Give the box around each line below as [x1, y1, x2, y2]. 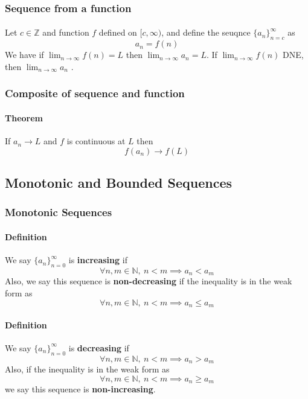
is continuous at [66, 135, 126, 147]
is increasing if [68, 254, 127, 266]
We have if [5, 48, 44, 61]
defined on [98, 26, 137, 39]
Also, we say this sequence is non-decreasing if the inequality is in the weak [5, 275, 292, 287]
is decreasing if [68, 341, 129, 354]
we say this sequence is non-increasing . [5, 383, 156, 395]
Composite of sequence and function [5, 86, 185, 101]
